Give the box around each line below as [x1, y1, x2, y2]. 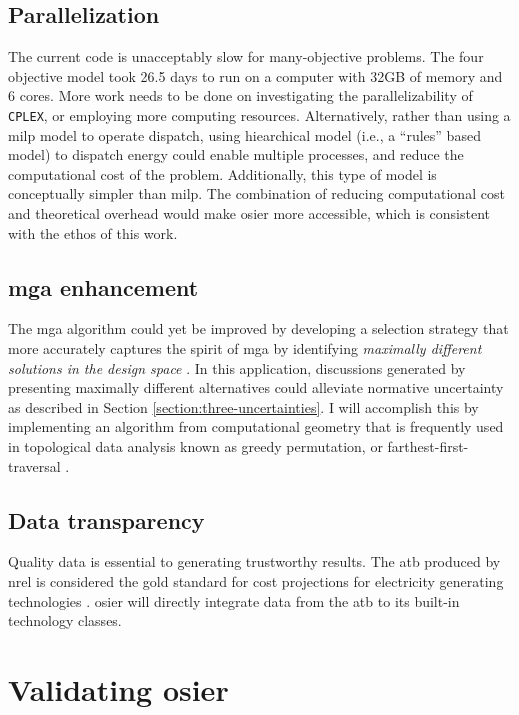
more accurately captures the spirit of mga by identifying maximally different [8, 338, 482, 358]
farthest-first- [387, 435, 469, 456]
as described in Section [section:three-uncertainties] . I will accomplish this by [8, 396, 479, 417]
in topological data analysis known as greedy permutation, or [8, 435, 383, 456]
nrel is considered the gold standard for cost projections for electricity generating [8, 570, 504, 591]
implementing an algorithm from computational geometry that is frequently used [8, 416, 504, 437]
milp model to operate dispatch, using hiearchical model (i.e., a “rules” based [8, 124, 481, 145]
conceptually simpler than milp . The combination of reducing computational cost [8, 183, 505, 204]
